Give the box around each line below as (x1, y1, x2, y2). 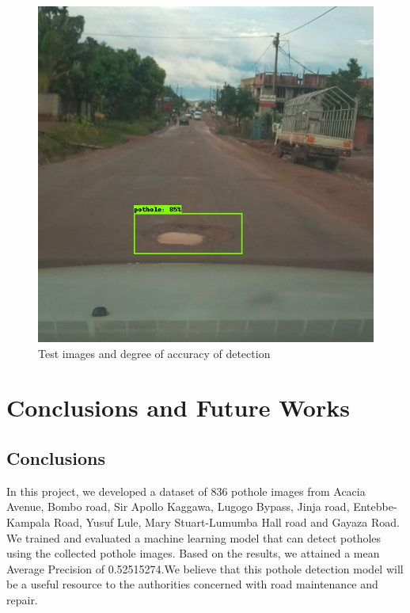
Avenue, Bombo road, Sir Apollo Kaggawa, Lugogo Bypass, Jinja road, (6, 498, 350, 515)
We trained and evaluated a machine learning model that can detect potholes (6, 529, 382, 546)
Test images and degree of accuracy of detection (38, 345, 271, 361)
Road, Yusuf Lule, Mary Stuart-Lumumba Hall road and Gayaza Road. (53, 513, 400, 530)
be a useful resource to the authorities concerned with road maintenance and (6, 576, 378, 592)
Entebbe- (353, 498, 397, 515)
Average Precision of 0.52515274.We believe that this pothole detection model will (6, 560, 404, 577)
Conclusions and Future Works (6, 391, 350, 424)
